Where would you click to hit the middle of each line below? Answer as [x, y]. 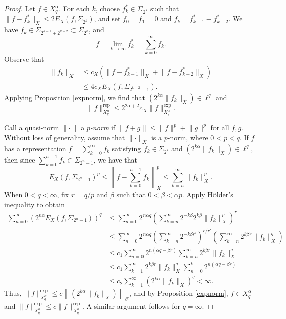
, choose [108, 8]
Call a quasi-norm [32, 128]
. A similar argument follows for [131, 306]
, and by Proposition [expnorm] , [179, 293]
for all [220, 128]
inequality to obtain [34, 204]
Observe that [24, 59]
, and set [107, 18]
